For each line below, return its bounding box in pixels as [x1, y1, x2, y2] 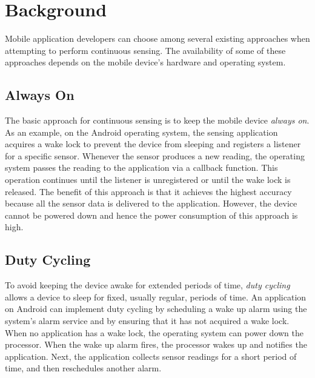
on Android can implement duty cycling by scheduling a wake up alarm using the [5, 302, 307, 315]
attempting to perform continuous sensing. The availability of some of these [5, 44, 286, 56]
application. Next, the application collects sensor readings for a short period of [5, 350, 297, 362]
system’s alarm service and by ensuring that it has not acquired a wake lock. [5, 314, 290, 327]
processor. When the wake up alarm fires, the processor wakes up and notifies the [5, 338, 307, 351]
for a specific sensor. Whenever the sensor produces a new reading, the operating [5, 149, 305, 162]
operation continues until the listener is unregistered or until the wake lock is [5, 173, 291, 186]
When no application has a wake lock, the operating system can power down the [5, 326, 304, 339]
